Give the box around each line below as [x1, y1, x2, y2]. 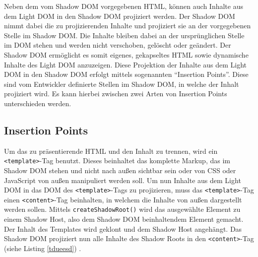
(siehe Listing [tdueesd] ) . [4, 243, 81, 253]
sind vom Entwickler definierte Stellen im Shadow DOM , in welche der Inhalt [4, 78, 239, 89]
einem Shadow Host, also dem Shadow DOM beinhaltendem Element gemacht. [4, 214, 244, 224]
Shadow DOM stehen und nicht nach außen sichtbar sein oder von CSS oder [4, 165, 236, 175]
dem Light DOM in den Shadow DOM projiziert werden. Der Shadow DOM [4, 10, 235, 21]
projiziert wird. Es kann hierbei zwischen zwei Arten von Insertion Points [4, 88, 227, 99]
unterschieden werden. [4, 98, 71, 108]
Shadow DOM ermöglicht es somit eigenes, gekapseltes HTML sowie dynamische [4, 49, 249, 60]
